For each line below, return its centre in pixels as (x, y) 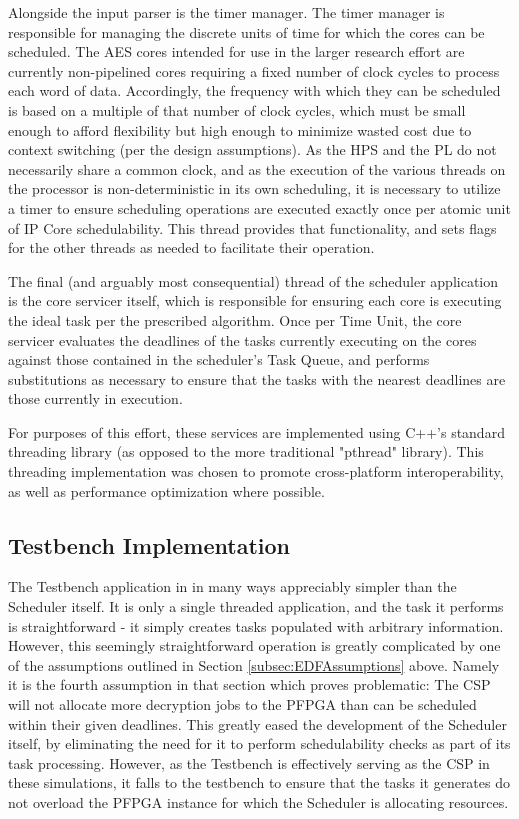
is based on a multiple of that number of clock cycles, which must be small (237, 109)
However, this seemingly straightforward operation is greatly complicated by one (254, 645)
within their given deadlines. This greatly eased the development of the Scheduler (257, 723)
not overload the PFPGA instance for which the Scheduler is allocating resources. (258, 801)
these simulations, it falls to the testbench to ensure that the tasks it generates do (259, 782)
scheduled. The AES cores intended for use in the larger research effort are (236, 51)
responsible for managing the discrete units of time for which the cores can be (246, 31)
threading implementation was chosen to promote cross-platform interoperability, (256, 471)
